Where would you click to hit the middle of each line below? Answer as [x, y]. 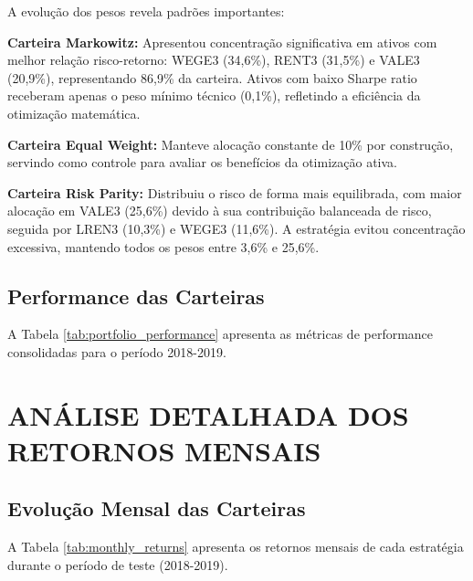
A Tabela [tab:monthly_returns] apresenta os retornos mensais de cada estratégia [236, 547]
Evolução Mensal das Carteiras [157, 508]
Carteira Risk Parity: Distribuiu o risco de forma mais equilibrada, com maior [235, 192]
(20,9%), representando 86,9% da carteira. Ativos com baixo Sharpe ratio [212, 77]
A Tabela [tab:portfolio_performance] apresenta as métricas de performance [221, 334]
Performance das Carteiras [136, 296]
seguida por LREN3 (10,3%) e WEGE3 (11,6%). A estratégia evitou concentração [236, 228]
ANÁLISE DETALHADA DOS [208, 414]
